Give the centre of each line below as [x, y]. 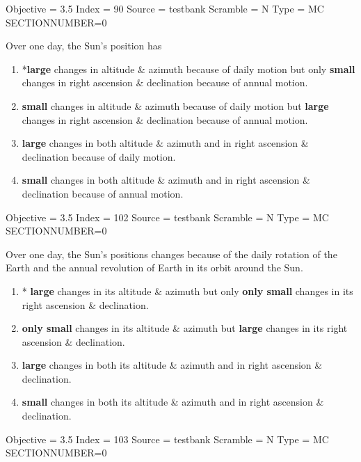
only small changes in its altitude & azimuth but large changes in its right [185, 328]
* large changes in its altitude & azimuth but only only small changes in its [187, 290]
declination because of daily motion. [99, 156]
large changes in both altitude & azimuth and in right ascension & [165, 143]
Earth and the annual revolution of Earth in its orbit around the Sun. [154, 268]
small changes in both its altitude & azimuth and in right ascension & [173, 402]
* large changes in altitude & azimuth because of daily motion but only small [188, 69]
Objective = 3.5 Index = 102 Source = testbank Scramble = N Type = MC [167, 217]
